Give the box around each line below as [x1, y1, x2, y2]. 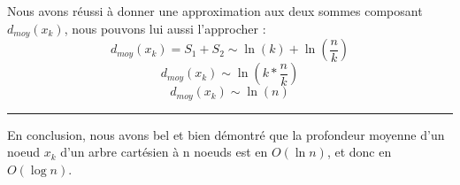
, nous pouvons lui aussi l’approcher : [64, 19, 266, 37]
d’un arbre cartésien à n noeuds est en [60, 143, 268, 161]
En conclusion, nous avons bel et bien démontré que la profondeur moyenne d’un [7, 125, 445, 143]
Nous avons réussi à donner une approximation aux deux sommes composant [7, 2, 423, 19]
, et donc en [326, 143, 392, 161]
